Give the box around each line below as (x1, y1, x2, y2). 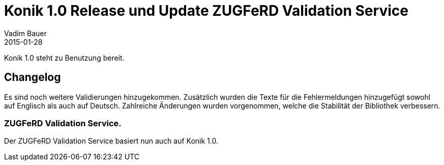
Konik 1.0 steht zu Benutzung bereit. (4, 53, 125, 62)
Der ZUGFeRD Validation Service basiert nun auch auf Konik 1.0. (4, 136, 218, 146)
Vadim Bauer (4, 29, 47, 38)
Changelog (4, 71, 61, 84)
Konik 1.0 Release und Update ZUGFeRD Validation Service (4, 2, 408, 19)
